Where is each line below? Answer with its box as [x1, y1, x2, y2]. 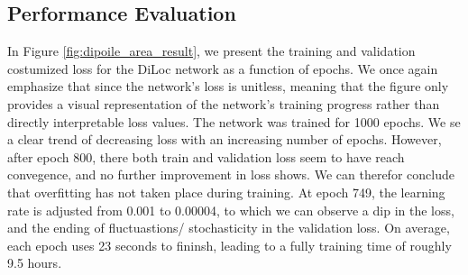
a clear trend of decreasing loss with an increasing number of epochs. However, [7, 130, 442, 149]
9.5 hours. [7, 253, 62, 272]
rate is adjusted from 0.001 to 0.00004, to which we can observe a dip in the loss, [7, 200, 454, 219]
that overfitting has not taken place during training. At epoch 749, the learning [7, 182, 445, 201]
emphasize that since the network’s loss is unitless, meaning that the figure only [7, 77, 449, 96]
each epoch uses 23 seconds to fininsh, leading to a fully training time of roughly [7, 235, 452, 254]
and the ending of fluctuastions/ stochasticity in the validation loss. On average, [7, 218, 450, 237]
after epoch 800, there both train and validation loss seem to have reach [7, 147, 405, 166]
